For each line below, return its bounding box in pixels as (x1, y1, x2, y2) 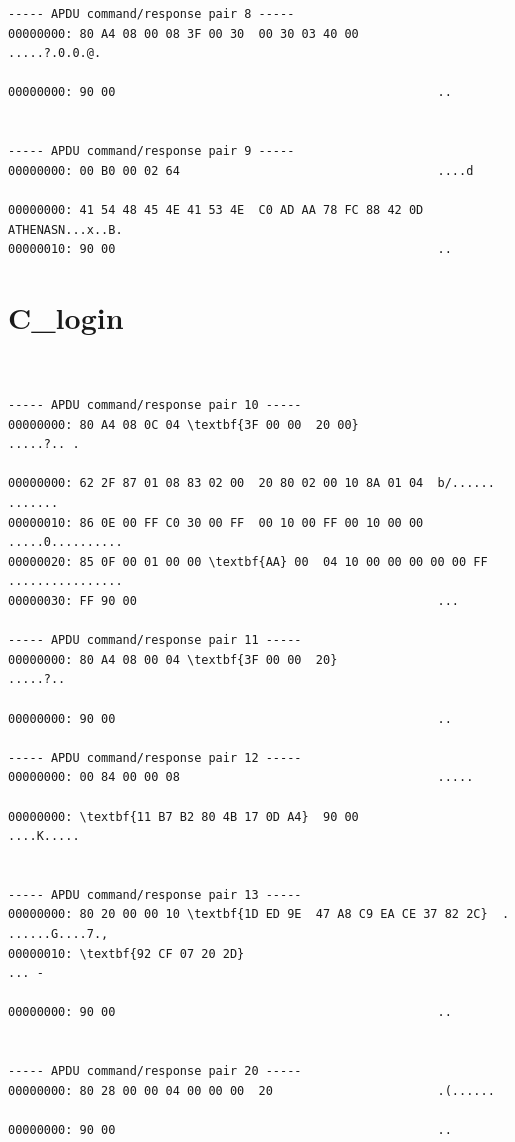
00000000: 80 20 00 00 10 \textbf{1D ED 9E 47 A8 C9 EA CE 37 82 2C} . (8, 907, 510, 922)
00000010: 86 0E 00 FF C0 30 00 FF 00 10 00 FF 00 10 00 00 (8, 515, 424, 530)
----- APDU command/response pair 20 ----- (8, 1064, 302, 1079)
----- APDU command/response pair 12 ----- (8, 750, 302, 765)
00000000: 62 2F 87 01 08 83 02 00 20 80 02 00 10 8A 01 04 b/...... (8, 476, 495, 491)
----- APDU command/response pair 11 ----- (8, 633, 302, 648)
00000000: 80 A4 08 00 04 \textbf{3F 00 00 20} (8, 652, 338, 667)
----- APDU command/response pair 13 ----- (8, 887, 302, 902)
